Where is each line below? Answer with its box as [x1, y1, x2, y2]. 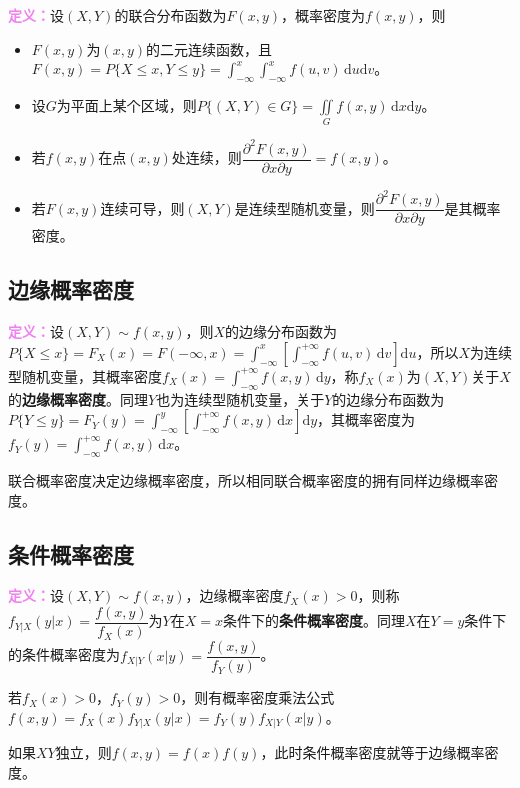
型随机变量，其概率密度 [8, 365, 162, 386]
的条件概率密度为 [8, 644, 120, 665]
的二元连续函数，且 [146, 38, 272, 59]
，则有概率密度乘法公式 [180, 687, 335, 708]
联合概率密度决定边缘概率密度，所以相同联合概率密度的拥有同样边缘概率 [8, 470, 484, 491]
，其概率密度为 [317, 409, 416, 430]
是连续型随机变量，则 [234, 197, 375, 218]
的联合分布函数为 [114, 5, 227, 25]
